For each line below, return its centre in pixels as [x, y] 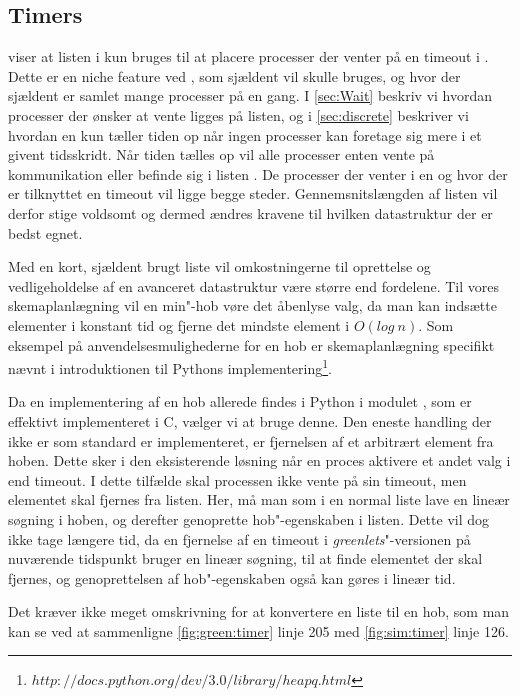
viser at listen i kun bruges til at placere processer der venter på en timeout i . [248, 56]
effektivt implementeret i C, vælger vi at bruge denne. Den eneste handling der [250, 420]
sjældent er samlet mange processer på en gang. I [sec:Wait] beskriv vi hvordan [250, 95]
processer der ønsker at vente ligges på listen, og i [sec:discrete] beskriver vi [238, 114]
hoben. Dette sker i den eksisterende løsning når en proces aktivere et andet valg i [259, 460]
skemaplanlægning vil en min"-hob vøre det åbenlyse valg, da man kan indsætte [252, 305]
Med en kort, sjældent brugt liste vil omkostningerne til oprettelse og [219, 266]
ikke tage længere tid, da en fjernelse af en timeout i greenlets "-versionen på [239, 538]
